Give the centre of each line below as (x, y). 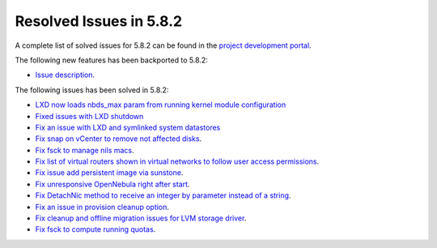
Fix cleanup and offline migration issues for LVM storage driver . (141, 218)
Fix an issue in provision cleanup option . (102, 207)
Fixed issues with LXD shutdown (89, 116)
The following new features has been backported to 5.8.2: (111, 60)
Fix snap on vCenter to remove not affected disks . (119, 139)
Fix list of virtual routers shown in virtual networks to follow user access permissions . (177, 161)
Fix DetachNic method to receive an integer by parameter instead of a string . (163, 195)
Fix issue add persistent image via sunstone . (109, 173)
